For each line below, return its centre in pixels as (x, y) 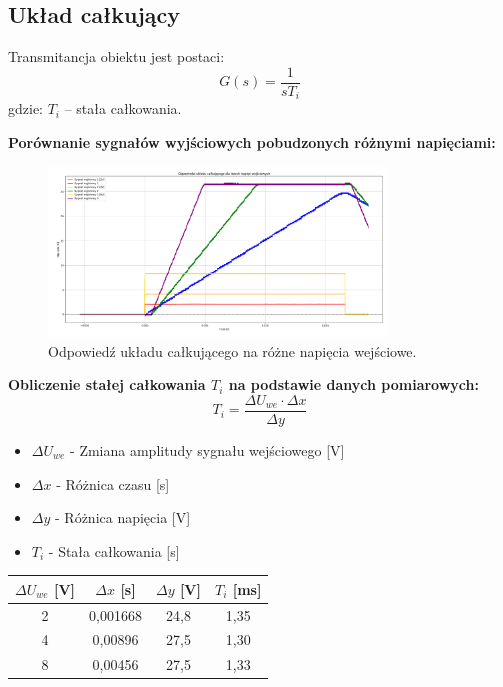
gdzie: (25, 108)
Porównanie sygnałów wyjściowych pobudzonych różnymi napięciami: (252, 141)
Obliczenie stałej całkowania (107, 384)
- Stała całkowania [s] (114, 550)
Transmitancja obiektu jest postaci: (116, 56)
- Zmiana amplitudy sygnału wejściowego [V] (207, 449)
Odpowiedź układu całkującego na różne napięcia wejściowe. (232, 350)
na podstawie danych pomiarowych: (353, 384)
